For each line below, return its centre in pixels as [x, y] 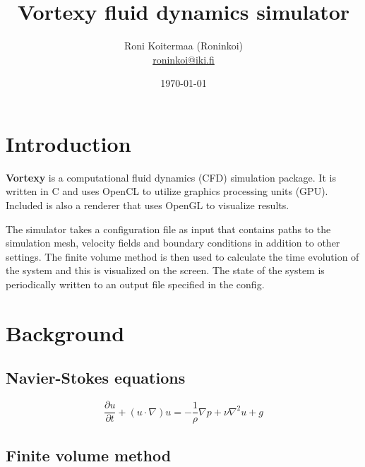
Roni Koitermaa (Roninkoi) [184, 46]
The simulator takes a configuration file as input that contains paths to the [168, 229]
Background [65, 332]
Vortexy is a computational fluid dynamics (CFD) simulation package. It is [171, 177]
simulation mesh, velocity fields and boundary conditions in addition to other [173, 243]
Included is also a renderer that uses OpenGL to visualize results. [148, 205]
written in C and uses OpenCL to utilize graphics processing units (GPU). [167, 191]
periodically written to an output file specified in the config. [135, 284]
